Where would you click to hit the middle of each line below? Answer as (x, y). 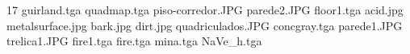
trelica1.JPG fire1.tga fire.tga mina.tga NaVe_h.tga (134, 41)
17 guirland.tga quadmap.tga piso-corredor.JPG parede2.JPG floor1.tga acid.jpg (205, 10)
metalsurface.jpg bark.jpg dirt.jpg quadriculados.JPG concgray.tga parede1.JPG (205, 25)
